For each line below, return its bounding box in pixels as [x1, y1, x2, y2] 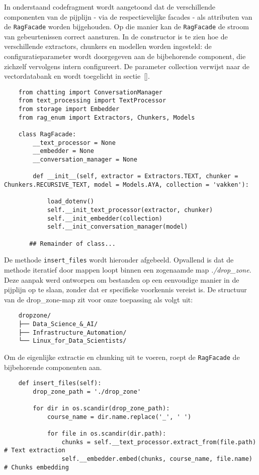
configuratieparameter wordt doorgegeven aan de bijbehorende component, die [4, 51, 246, 62]
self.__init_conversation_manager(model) [47, 223, 188, 231]
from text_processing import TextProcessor [18, 97, 166, 104]
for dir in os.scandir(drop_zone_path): [33, 405, 170, 412]
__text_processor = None [33, 139, 116, 146]
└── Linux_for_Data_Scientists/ [18, 337, 127, 345]
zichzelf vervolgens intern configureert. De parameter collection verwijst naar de [4, 61, 249, 71]
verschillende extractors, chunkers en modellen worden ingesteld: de [4, 41, 212, 51]
